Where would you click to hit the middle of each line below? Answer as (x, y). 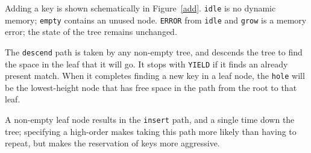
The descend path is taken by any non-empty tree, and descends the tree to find (154, 52)
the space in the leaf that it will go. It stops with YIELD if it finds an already (146, 64)
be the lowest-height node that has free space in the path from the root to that (151, 87)
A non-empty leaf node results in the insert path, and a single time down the (150, 120)
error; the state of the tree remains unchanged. (91, 32)
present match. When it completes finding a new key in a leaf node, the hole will (155, 76)
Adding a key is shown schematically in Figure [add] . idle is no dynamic (140, 8)
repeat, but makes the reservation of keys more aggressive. (112, 143)
